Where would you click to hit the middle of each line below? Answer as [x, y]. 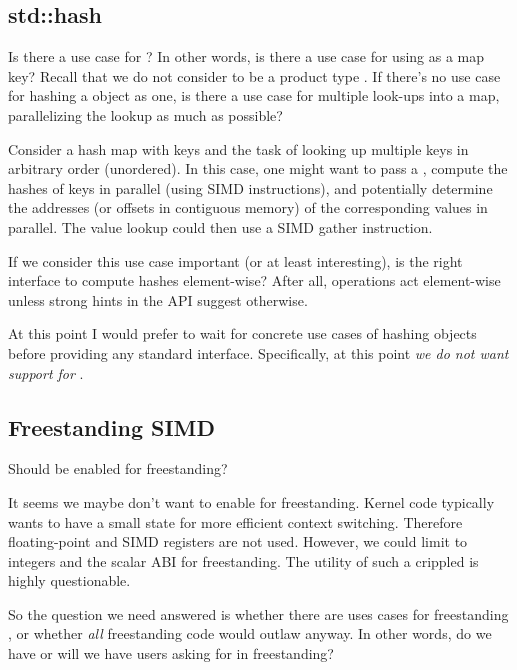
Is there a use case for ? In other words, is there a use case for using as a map [246, 56]
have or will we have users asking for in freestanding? [171, 653]
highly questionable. [69, 580]
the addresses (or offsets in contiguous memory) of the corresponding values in [248, 207]
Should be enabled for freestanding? [118, 468]
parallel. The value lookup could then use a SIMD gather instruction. [220, 226]
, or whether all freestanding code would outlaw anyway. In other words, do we [250, 633]
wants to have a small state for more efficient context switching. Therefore [235, 521]
